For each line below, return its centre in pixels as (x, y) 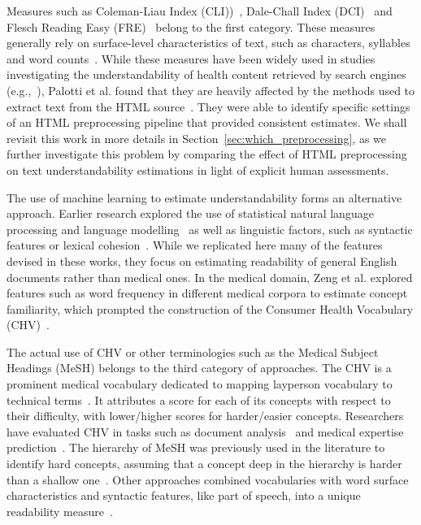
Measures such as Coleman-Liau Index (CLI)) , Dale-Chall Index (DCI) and (200, 11)
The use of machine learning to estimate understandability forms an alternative (204, 197)
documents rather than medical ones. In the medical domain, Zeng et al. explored (210, 277)
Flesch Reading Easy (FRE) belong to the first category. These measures (191, 26)
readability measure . (60, 511)
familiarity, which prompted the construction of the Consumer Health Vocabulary (210, 308)
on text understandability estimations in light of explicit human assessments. (198, 169)
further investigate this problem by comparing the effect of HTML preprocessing (207, 154)
